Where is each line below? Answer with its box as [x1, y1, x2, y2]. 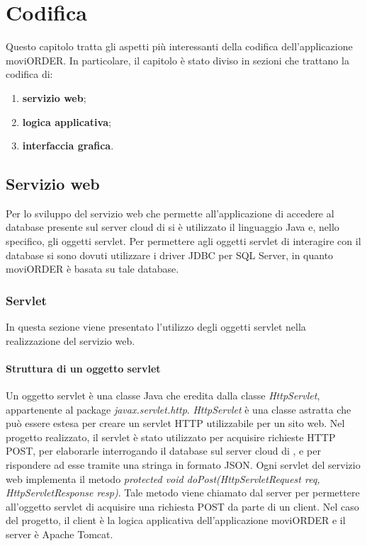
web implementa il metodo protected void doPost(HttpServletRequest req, [6, 471, 320, 486]
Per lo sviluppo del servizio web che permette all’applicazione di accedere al [6, 205, 334, 220]
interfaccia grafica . [22, 138, 114, 153]
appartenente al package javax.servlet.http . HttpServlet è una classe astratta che [6, 402, 351, 416]
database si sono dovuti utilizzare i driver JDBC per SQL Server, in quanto [6, 247, 334, 262]
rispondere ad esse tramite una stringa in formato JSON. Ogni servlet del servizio [6, 457, 361, 472]
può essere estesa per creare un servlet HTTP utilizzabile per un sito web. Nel [6, 416, 345, 431]
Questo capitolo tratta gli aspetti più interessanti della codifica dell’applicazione [6, 39, 353, 54]
